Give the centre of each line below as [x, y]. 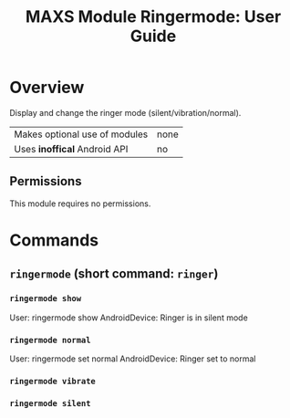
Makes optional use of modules [81, 134]
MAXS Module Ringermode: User [153, 17]
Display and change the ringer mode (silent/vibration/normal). [125, 112]
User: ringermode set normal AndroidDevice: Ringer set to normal [133, 359]
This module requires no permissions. [80, 204]
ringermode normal [50, 340]
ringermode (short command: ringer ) [114, 274]
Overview [47, 88]
